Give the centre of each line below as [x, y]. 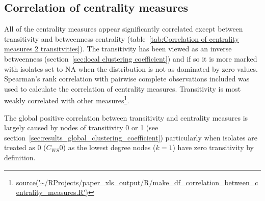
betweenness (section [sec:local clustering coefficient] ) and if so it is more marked [131, 58]
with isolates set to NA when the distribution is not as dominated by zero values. [131, 68]
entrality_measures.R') [52, 192]
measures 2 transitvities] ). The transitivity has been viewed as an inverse [118, 49]
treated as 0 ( [25, 147]
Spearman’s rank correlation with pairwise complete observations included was [127, 79]
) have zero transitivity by [213, 147]
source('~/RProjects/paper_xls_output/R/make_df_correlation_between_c [137, 182]
